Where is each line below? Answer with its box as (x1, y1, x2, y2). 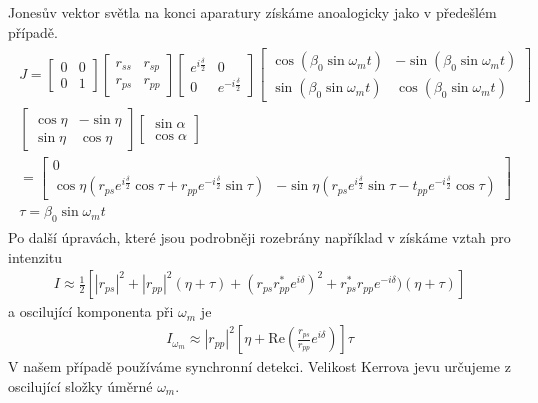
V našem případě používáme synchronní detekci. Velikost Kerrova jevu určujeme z (8, 356, 511, 377)
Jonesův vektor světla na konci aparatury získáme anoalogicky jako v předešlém (8, 2, 497, 22)
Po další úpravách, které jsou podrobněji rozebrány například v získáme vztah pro (8, 227, 511, 248)
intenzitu (8, 246, 63, 267)
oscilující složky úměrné (8, 375, 153, 396)
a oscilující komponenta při (8, 301, 174, 322)
